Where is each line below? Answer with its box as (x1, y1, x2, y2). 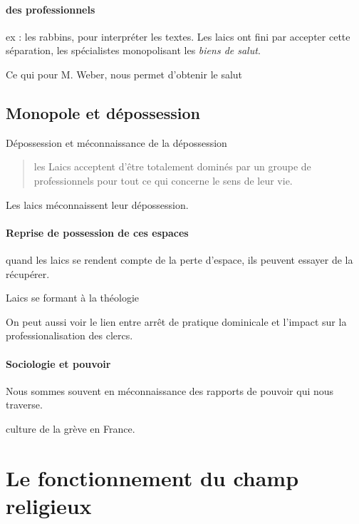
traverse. (6, 397, 43, 412)
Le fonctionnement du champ (6, 463, 299, 492)
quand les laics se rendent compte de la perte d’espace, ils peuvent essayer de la (6, 252, 353, 267)
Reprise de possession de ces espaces (6, 225, 189, 240)
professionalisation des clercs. (6, 328, 133, 343)
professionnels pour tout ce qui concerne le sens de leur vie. (33, 173, 293, 187)
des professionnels (6, 1, 95, 16)
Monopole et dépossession (6, 101, 201, 123)
